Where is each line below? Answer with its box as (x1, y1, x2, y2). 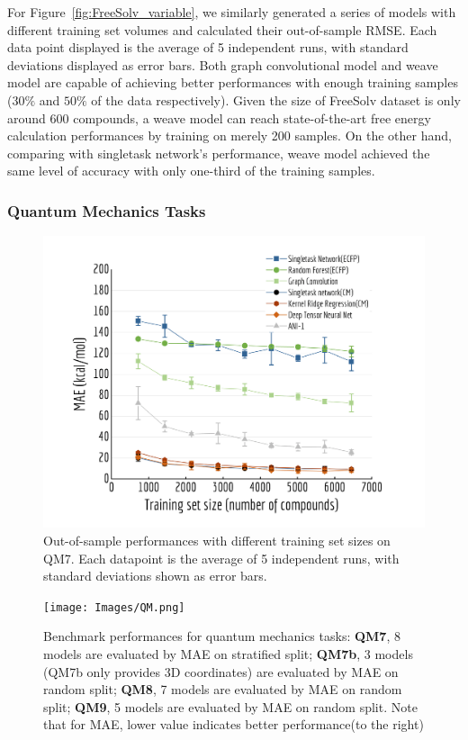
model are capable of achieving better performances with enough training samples (7, 73, 458, 92)
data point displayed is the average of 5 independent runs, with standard (7, 38, 409, 57)
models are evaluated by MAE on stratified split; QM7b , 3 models (43, 644, 413, 663)
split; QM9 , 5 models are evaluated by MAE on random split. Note (43, 697, 418, 716)
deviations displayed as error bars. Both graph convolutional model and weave (7, 55, 438, 74)
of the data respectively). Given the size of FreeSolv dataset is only (91, 90, 461, 109)
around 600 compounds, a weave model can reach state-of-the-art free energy (7, 108, 431, 127)
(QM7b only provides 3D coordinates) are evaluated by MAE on (43, 662, 399, 681)
